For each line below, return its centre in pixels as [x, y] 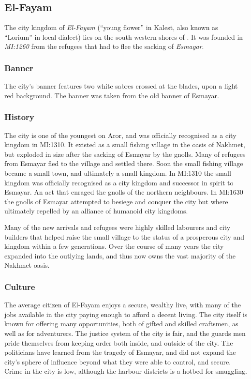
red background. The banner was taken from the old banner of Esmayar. [112, 95]
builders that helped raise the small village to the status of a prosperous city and [125, 236]
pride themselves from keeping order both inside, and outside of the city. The [119, 342]
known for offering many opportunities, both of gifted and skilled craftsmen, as [121, 324]
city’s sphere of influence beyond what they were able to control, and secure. [118, 361]
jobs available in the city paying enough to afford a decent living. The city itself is [126, 314]
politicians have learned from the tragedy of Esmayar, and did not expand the [120, 352]
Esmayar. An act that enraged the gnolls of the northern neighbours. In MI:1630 [124, 192]
